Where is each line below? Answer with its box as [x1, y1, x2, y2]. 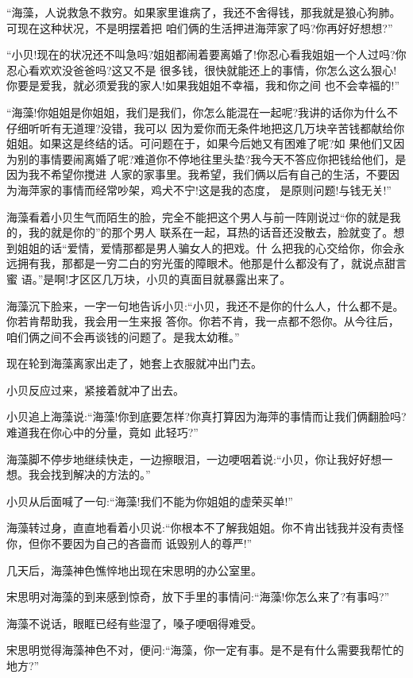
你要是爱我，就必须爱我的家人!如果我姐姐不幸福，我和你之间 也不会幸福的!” [6, 77, 400, 94]
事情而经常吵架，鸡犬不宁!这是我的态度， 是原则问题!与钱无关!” [61, 181, 392, 198]
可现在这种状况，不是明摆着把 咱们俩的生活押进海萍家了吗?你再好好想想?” [6, 19, 393, 36]
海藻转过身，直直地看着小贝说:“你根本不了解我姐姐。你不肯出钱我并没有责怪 [6, 519, 404, 536]
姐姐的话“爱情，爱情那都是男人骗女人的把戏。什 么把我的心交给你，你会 [17, 239, 394, 256]
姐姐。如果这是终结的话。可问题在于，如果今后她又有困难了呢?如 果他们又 [6, 135, 394, 152]
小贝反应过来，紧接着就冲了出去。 [6, 381, 184, 398]
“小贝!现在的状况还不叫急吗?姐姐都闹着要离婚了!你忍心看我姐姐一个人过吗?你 [6, 46, 407, 63]
